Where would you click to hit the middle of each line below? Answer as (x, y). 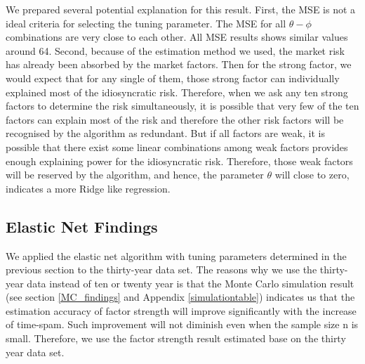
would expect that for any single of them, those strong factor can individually (173, 78)
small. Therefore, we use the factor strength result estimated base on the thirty (176, 338)
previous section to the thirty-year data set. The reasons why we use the (161, 269)
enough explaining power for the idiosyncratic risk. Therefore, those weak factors (179, 161)
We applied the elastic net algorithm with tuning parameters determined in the (176, 255)
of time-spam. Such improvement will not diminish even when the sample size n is (182, 324)
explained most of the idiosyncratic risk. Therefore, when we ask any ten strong (177, 92)
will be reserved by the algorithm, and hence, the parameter (135, 175)
